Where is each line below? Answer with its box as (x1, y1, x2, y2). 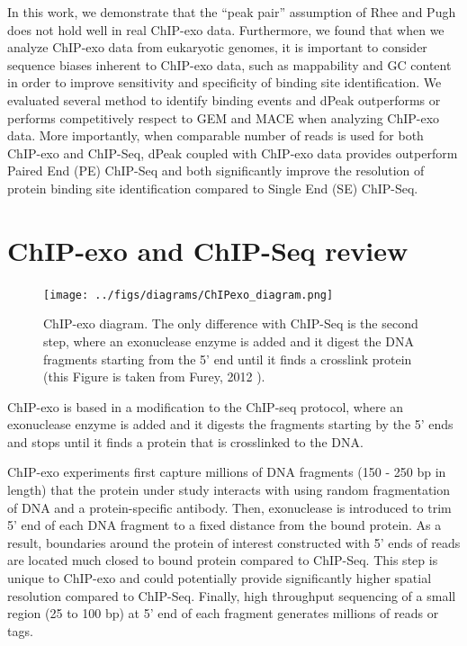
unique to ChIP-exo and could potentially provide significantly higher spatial (7, 569, 432, 588)
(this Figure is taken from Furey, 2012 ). (43, 367, 265, 386)
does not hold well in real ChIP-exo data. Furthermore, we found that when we (7, 20, 445, 39)
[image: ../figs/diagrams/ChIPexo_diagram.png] (43, 288, 334, 301)
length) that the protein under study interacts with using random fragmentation (7, 480, 451, 499)
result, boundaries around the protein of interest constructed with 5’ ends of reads (7, 533, 461, 552)
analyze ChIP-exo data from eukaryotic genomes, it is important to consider (7, 38, 427, 57)
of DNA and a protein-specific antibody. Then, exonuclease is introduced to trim (7, 498, 452, 516)
